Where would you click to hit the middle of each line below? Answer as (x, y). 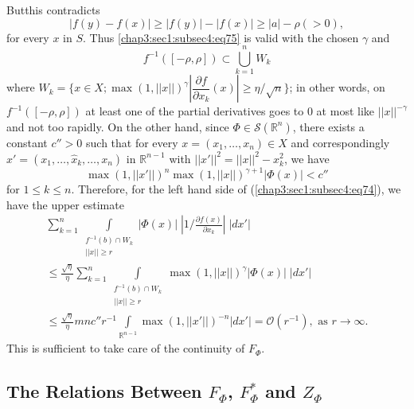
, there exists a (328, 126)
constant (27, 142)
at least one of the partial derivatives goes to (195, 111)
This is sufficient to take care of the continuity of (126, 348)
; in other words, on (337, 87)
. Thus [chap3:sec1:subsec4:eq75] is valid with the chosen (221, 37)
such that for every (132, 142)
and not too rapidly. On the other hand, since (118, 126)
